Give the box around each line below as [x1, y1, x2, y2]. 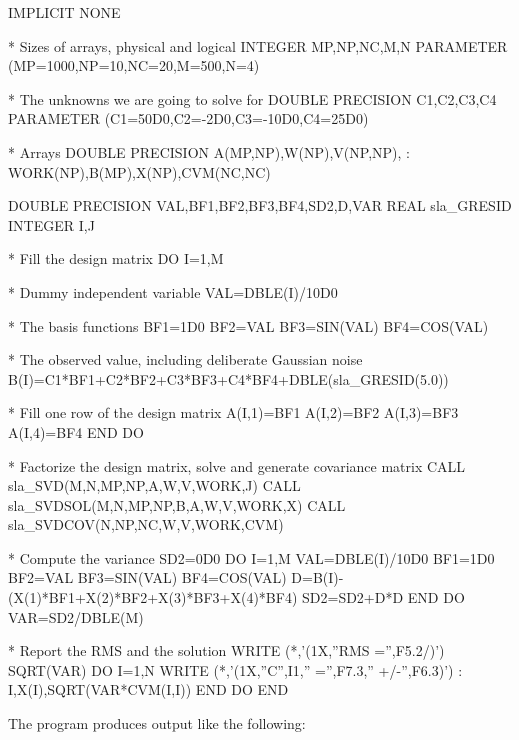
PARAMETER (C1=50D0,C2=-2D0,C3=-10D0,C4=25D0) [8, 108, 369, 129]
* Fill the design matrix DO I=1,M [8, 248, 224, 269]
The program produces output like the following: [8, 713, 306, 734]
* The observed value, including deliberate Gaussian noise [8, 349, 363, 370]
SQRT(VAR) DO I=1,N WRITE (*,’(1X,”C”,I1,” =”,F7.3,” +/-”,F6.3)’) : [8, 659, 463, 680]
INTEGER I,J [8, 214, 95, 235]
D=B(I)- [291, 567, 344, 588]
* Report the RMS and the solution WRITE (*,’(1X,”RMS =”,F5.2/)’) [8, 640, 445, 661]
